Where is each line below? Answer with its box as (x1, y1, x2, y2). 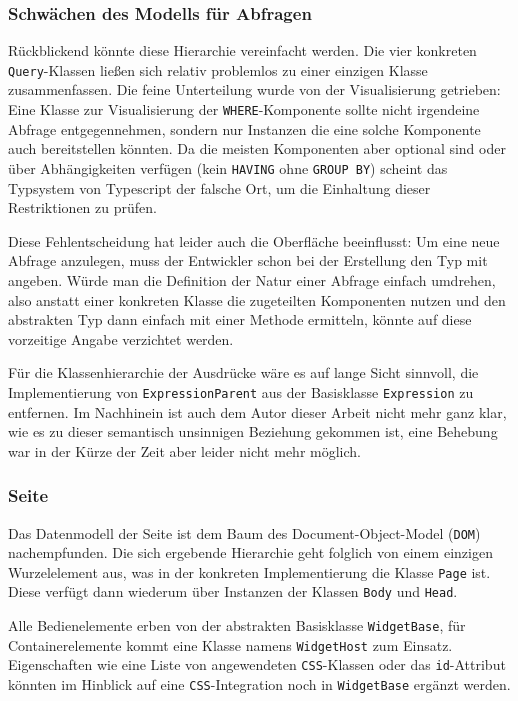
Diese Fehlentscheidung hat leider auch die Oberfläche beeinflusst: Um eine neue (8, 230, 500, 251)
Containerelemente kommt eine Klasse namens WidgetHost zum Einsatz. (8, 634, 453, 655)
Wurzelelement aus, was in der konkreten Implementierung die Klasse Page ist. (8, 561, 491, 582)
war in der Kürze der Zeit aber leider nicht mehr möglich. (8, 440, 361, 461)
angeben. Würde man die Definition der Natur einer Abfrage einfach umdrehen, (8, 269, 496, 290)
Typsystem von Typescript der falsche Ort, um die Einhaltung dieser (8, 177, 431, 198)
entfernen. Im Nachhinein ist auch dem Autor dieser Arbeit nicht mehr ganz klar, (8, 401, 507, 422)
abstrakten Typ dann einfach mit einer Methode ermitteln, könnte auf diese (8, 309, 472, 330)
